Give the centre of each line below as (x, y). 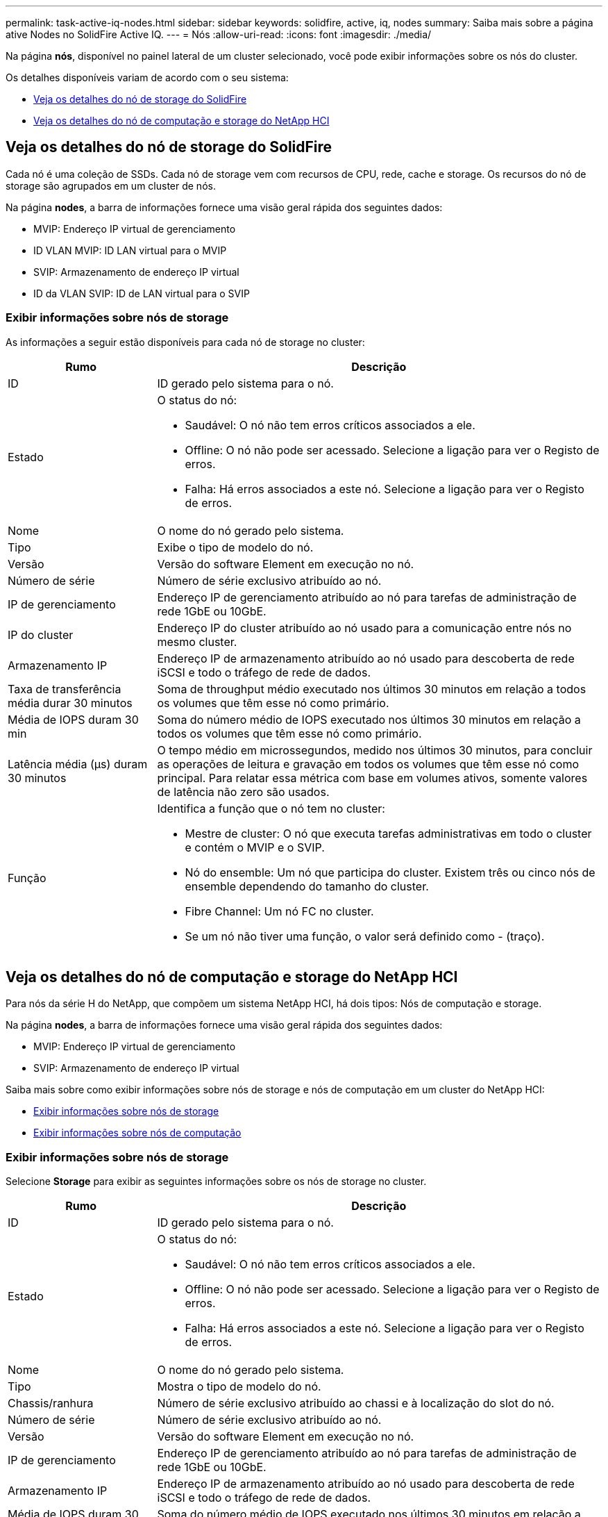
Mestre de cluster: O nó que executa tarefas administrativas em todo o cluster (388, 833)
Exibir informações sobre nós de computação (137, 1133)
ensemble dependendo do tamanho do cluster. (307, 886)
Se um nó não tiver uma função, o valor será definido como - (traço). (365, 936)
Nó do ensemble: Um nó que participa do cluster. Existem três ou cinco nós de (390, 872)
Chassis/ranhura (51, 1403)
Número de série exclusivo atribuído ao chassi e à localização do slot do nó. (356, 1403)
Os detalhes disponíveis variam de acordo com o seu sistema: (147, 77)
